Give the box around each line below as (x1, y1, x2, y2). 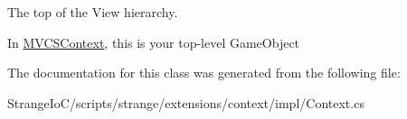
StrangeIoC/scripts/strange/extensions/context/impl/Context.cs (7, 93, 364, 112)
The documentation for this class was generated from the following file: (7, 63, 401, 82)
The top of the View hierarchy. (7, 3, 178, 21)
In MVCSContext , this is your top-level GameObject (7, 32, 300, 51)
